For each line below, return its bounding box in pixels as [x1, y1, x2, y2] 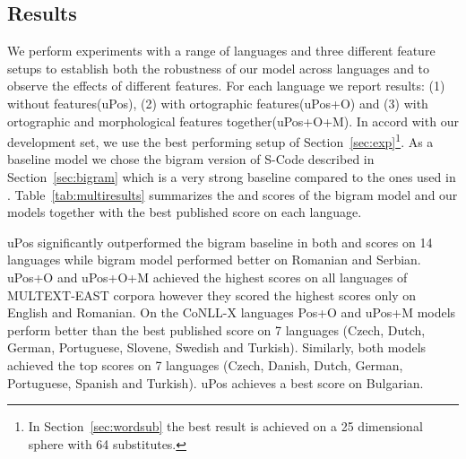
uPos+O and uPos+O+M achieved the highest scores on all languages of [7, 267, 408, 286]
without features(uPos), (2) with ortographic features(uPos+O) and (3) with [7, 93, 428, 112]
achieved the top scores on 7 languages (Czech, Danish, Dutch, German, [7, 355, 403, 374]
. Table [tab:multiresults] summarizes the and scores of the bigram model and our [7, 185, 458, 204]
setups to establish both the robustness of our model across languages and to [7, 58, 430, 77]
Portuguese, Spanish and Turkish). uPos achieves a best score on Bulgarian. [7, 373, 424, 392]
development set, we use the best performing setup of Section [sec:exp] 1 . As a [7, 130, 434, 151]
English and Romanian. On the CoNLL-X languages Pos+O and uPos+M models [7, 303, 456, 322]
